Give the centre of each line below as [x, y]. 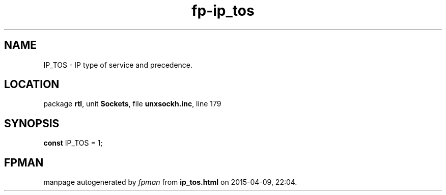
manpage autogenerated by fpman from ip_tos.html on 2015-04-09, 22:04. [170, 182]
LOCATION [32, 85]
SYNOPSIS [32, 123]
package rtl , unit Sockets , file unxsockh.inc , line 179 [132, 104]
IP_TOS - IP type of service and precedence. [118, 65]
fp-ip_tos [223, 11]
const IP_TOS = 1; [73, 143]
